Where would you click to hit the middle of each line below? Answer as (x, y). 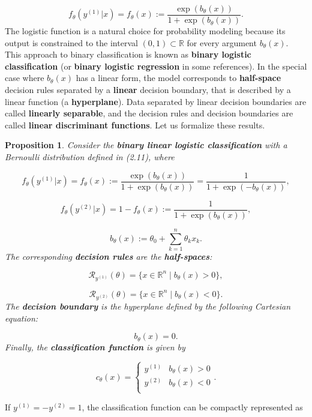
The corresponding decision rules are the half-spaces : (109, 256)
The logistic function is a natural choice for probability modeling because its (145, 31)
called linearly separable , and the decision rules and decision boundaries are (149, 113)
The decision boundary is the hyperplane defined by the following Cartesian (148, 306)
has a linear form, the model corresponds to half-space (178, 78)
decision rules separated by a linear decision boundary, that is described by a (148, 90)
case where (25, 78)
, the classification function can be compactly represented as (192, 407)
